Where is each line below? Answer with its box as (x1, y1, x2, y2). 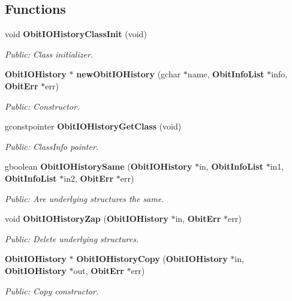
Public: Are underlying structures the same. (5, 192, 164, 204)
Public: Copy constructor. (5, 284, 99, 297)
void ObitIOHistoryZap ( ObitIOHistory (5, 212, 168, 225)
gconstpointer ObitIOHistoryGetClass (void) (5, 120, 182, 133)
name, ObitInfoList (187, 68, 264, 80)
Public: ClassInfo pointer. (5, 140, 99, 152)
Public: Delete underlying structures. (5, 232, 139, 245)
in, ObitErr (175, 212, 221, 225)
